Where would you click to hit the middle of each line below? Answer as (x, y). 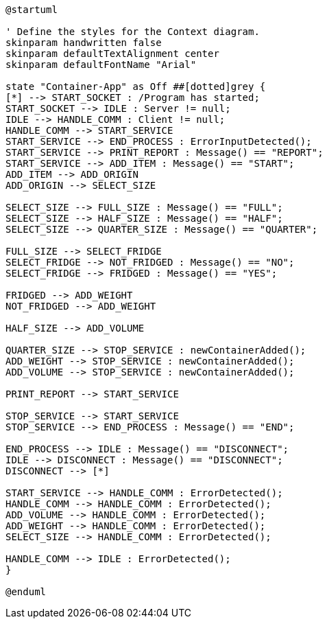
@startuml (32, 10)
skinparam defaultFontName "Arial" (101, 65)
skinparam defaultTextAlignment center (112, 54)
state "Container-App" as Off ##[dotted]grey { (136, 86)
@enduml (26, 592)
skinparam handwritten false (84, 43)
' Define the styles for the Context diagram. (133, 32)
